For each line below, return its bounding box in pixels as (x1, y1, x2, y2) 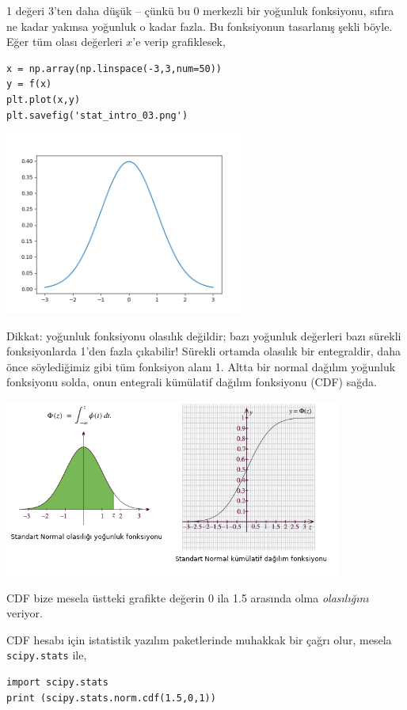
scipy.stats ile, (6, 647, 87, 663)
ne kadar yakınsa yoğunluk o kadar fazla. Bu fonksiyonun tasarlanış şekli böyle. (6, 17, 393, 34)
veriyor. (6, 605, 43, 621)
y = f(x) (6, 78, 52, 90)
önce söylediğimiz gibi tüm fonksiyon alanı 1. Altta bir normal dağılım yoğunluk (6, 358, 396, 374)
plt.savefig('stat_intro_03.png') (6, 109, 188, 121)
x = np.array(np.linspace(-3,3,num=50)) (6, 63, 223, 74)
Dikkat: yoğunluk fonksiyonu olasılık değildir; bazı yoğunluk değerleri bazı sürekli (6, 327, 401, 344)
